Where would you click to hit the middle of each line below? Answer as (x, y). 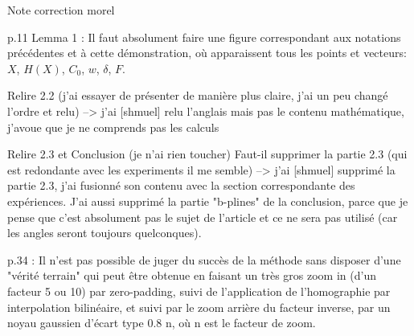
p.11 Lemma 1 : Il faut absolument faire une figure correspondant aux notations (204, 37)
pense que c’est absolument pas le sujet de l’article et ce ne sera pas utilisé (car (203, 217)
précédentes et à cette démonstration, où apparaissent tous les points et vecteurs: (207, 53)
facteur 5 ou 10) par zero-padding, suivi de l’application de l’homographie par (199, 291)
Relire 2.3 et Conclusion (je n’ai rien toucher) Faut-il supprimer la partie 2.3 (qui (207, 154)
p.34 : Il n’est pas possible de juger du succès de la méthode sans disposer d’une (204, 259)
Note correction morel (61, 10)
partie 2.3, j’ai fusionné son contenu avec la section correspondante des (181, 185)
